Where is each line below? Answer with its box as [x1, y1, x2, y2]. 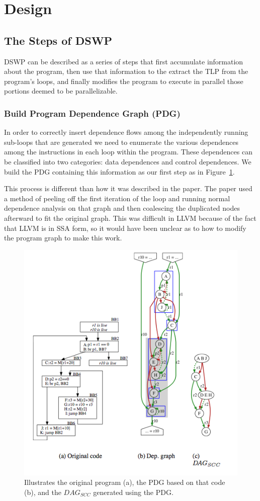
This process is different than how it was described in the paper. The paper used [4, 183, 252, 194]
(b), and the [24, 486, 61, 497]
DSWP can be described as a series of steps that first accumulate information [4, 56, 243, 66]
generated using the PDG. [93, 486, 174, 497]
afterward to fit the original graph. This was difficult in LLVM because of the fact [4, 212, 256, 223]
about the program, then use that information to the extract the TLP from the [4, 66, 248, 76]
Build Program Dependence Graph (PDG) [4, 107, 181, 119]
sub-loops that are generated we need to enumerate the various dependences [4, 136, 238, 147]
